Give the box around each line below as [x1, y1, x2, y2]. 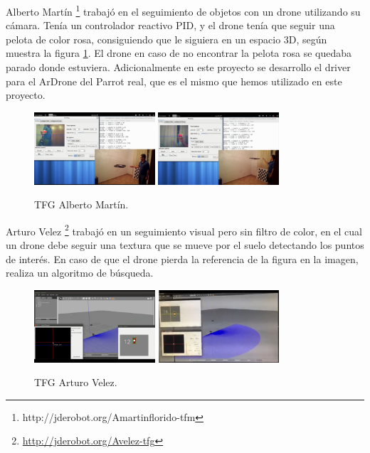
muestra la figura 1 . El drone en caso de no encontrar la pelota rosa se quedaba [6, 46, 352, 60]
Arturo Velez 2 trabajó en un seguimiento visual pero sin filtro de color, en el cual [6, 221, 363, 238]
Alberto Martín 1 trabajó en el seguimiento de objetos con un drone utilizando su [6, 2, 361, 18]
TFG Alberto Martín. [34, 197, 129, 212]
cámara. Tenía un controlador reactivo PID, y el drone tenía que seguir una [6, 18, 335, 33]
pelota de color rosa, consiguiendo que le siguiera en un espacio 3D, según [6, 31, 327, 46]
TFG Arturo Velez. [34, 375, 117, 390]
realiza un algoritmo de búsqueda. [6, 265, 154, 280]
